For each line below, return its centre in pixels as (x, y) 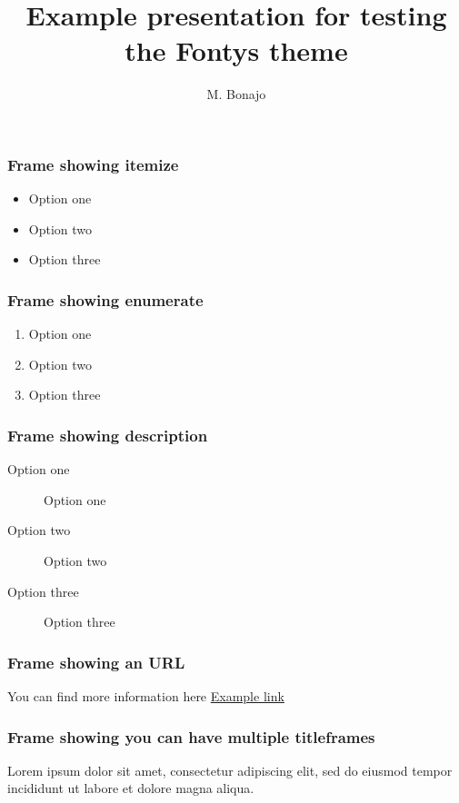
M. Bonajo (236, 94)
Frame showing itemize (93, 164)
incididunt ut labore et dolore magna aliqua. (131, 788)
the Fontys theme (236, 50)
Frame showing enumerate (105, 299)
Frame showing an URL (96, 662)
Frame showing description (108, 435)
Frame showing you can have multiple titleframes (191, 736)
